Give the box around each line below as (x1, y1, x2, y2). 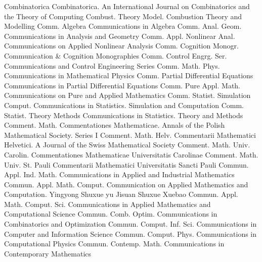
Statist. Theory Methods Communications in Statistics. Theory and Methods (4, 110, 243, 120)
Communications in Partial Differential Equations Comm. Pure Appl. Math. (4, 80, 241, 90)
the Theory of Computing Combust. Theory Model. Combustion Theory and (4, 11, 242, 21)
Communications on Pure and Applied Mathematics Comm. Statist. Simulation (4, 90, 251, 100)
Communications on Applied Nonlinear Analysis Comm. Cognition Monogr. (4, 40, 239, 51)
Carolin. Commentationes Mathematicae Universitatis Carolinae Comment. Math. (4, 149, 258, 160)
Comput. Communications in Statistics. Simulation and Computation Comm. (4, 99, 244, 110)
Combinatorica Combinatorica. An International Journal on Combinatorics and (4, 1, 250, 11)
